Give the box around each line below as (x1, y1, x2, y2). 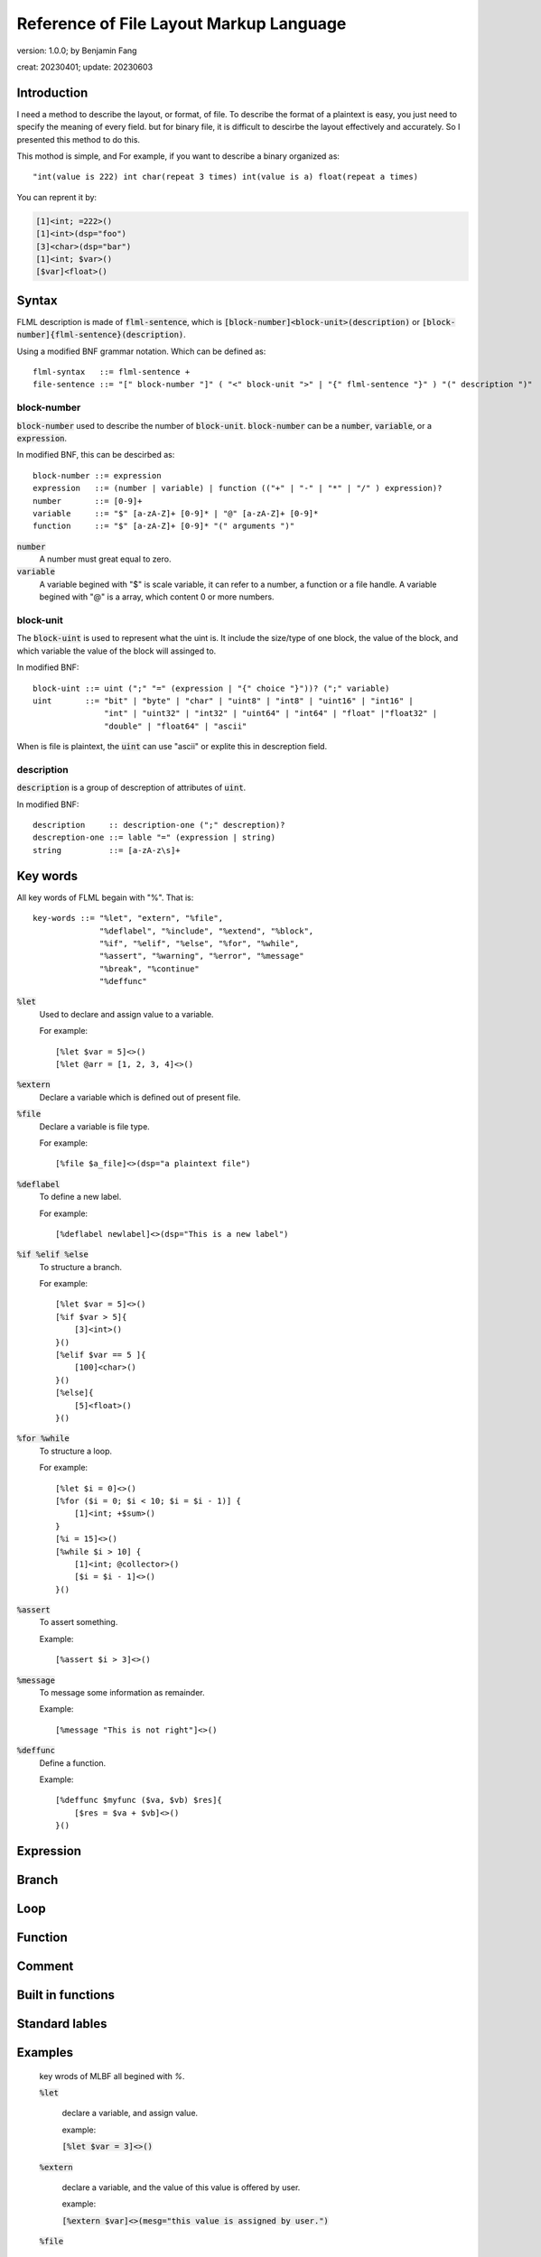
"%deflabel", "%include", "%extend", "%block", (99, 925, 314, 936)
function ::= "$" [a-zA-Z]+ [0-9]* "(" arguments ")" (33, 521, 295, 532)
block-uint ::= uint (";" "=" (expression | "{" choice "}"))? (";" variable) (33, 683, 390, 693)
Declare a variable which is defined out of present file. (39, 1091, 241, 1102)
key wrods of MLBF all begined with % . (39, 2070, 185, 2081)
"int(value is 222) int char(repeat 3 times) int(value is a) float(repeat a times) (33, 172, 419, 182)
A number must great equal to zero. (39, 553, 172, 564)
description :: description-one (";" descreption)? (33, 820, 285, 831)
